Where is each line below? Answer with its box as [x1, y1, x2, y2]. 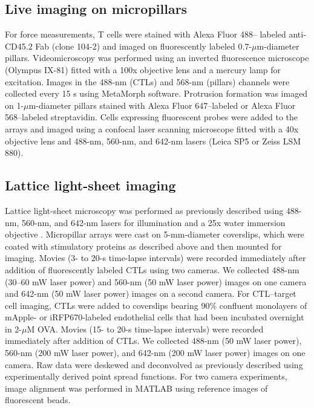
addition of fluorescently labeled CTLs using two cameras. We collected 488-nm [5, 263, 299, 276]
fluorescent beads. [5, 393, 71, 406]
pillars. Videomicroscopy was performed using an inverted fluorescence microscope [5, 51, 309, 64]
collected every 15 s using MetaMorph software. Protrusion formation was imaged [5, 87, 308, 100]
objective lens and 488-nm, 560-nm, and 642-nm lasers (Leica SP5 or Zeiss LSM [5, 134, 301, 147]
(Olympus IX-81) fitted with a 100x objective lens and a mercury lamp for [5, 63, 281, 76]
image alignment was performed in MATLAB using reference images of [5, 381, 268, 394]
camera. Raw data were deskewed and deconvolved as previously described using [5, 358, 303, 371]
